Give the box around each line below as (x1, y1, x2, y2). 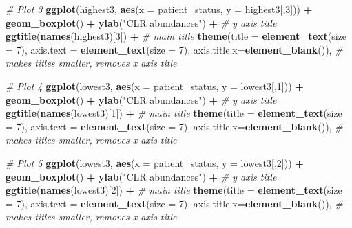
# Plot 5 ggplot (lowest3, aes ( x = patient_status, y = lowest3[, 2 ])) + (6, 155, 304, 170)
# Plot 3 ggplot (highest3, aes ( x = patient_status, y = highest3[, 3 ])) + (6, 2, 313, 16)
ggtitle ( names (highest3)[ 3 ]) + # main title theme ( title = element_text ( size (6, 29, 347, 43)
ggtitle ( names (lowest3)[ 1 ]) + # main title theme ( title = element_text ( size (6, 106, 342, 120)
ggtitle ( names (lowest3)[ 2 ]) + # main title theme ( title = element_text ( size (6, 183, 342, 197)
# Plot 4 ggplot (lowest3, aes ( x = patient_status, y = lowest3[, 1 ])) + (6, 78, 304, 93)
